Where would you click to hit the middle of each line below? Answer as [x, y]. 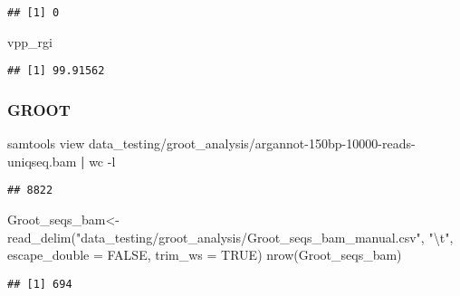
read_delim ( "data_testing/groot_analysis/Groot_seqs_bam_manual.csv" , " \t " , [230, 237]
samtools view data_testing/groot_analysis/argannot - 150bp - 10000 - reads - [211, 143]
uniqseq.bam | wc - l [62, 161]
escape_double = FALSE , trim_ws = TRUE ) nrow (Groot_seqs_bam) [205, 255]
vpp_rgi [30, 41]
